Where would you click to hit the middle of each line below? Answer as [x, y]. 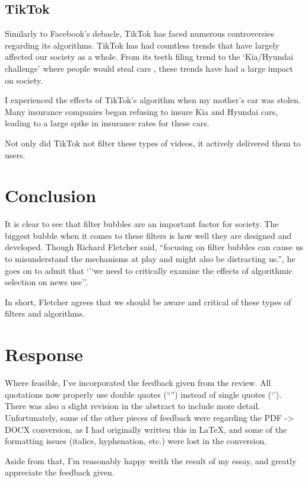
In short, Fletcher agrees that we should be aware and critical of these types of [148, 301]
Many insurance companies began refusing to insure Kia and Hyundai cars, [141, 111]
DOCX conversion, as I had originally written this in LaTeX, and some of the [146, 429]
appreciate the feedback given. [60, 472]
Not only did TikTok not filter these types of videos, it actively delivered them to [153, 143]
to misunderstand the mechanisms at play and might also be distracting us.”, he [150, 259]
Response [44, 354]
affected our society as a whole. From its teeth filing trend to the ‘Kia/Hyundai [149, 57]
